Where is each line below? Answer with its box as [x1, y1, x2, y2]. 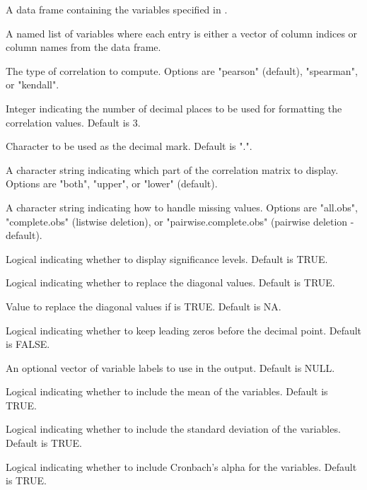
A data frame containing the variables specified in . [6, 2, 228, 16]
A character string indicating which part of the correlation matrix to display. [6, 162, 339, 177]
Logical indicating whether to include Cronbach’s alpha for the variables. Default [6, 459, 357, 474]
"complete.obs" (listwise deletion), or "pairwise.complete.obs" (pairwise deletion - [6, 214, 354, 228]
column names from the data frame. [6, 40, 161, 54]
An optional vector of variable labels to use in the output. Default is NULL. [6, 360, 335, 375]
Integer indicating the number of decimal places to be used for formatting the [6, 100, 342, 115]
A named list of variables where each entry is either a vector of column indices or [6, 25, 358, 40]
